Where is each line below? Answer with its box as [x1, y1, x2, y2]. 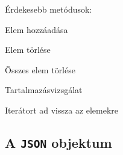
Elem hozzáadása [5, 23, 68, 35]
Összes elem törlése [5, 63, 75, 76]
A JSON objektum [5, 133, 112, 151]
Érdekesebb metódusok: [5, 3, 92, 15]
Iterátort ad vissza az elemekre [5, 103, 119, 116]
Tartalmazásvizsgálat [5, 84, 83, 96]
